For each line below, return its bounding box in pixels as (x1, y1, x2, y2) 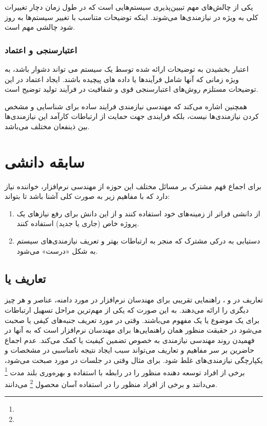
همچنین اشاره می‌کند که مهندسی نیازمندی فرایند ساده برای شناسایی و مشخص (5, 100, 248, 111)
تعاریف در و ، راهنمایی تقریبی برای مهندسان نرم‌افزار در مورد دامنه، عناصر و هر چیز (5, 294, 263, 305)
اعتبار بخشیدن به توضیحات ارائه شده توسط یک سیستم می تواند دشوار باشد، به (5, 64, 249, 74)
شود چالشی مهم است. (5, 22, 75, 32)
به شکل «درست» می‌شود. (16, 245, 98, 256)
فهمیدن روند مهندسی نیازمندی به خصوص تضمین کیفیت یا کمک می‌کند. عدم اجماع (5, 334, 255, 345)
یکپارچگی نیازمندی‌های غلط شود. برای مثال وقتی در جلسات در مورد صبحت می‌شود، (5, 355, 263, 366)
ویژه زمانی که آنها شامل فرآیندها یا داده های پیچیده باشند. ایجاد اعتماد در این (5, 73, 239, 84)
